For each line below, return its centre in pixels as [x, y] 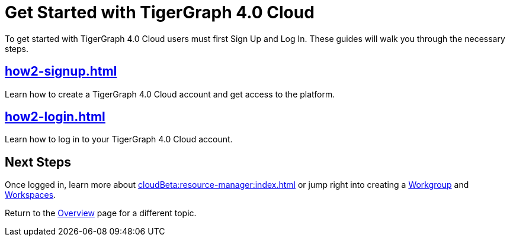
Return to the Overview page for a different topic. [101, 213]
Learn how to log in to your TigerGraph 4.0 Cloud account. [119, 139]
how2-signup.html [61, 71]
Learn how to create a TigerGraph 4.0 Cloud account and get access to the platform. [170, 94]
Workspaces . [31, 195]
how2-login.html [55, 117]
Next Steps [38, 162]
